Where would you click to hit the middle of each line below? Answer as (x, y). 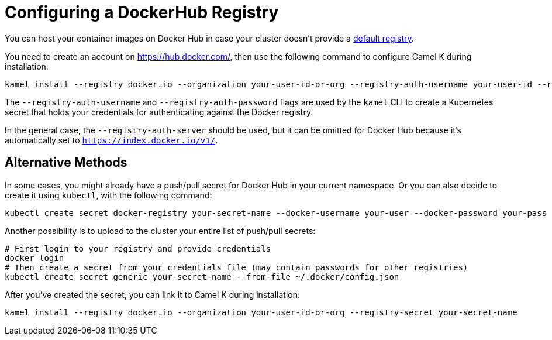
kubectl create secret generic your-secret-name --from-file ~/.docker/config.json (202, 277)
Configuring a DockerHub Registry (142, 12)
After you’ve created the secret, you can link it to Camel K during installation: (153, 294)
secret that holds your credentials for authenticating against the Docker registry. (159, 112)
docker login (34, 258)
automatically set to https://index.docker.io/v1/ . (111, 140)
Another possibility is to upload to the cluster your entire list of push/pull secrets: (160, 231)
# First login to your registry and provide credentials (138, 248)
